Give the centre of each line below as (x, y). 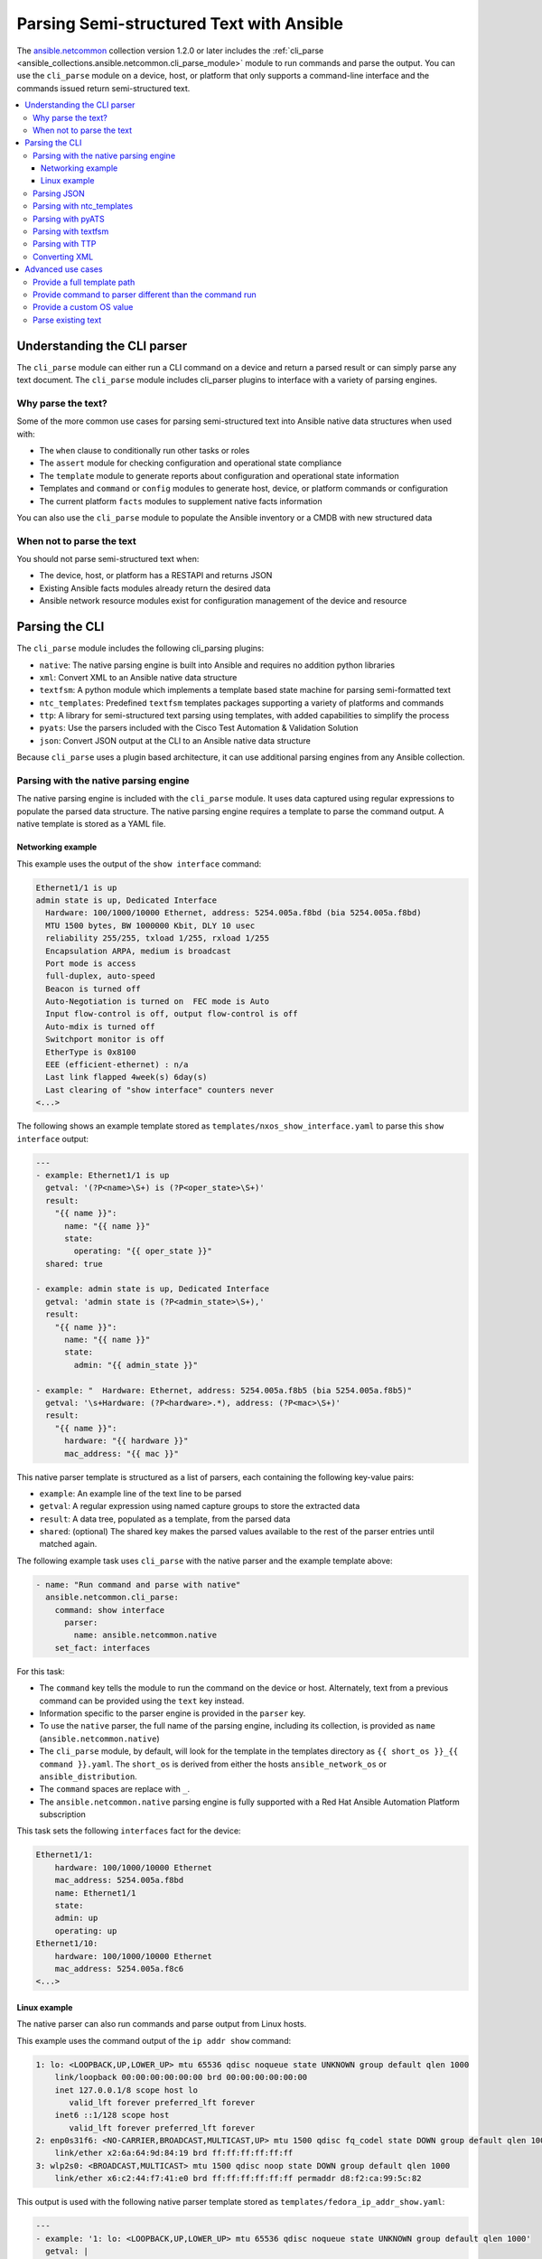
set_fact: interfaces (103, 1648)
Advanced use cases (64, 269)
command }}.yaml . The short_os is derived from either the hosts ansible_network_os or (213, 1764)
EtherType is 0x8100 (91, 1052)
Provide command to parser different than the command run (145, 295)
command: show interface (110, 1610)
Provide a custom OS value (83, 307)
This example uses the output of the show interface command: (139, 864)
